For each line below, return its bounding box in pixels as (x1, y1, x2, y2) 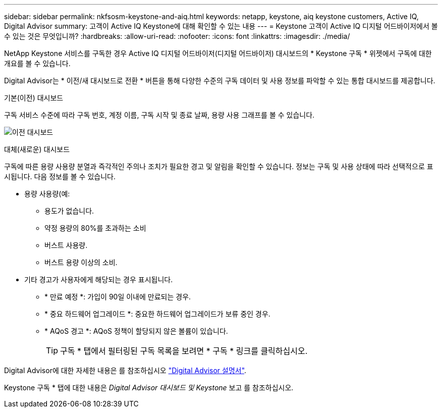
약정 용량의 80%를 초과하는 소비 (44, 224, 146, 232)
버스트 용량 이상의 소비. (44, 258, 118, 267)
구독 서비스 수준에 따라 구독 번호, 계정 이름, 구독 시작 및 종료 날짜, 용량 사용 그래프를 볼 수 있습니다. (4, 111, 315, 119)
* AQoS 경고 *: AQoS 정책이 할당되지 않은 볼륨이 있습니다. (44, 327, 228, 335)
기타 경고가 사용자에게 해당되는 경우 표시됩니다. (24, 275, 173, 284)
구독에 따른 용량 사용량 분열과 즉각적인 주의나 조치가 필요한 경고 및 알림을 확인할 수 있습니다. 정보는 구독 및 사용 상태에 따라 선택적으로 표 (4, 162, 433, 171)
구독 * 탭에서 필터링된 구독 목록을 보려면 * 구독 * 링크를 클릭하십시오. (60, 346, 308, 356)
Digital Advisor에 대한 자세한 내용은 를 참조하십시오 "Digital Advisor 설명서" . (4, 366, 247, 375)
